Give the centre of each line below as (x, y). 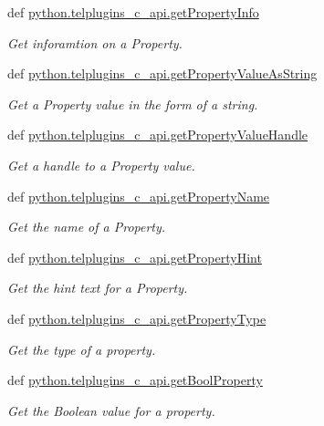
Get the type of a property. (82, 349)
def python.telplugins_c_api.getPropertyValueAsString (162, 73)
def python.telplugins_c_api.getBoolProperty (135, 380)
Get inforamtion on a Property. (95, 42)
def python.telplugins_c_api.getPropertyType (137, 318)
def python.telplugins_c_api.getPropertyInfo (133, 12)
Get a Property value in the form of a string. (133, 104)
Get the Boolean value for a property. (111, 410)
